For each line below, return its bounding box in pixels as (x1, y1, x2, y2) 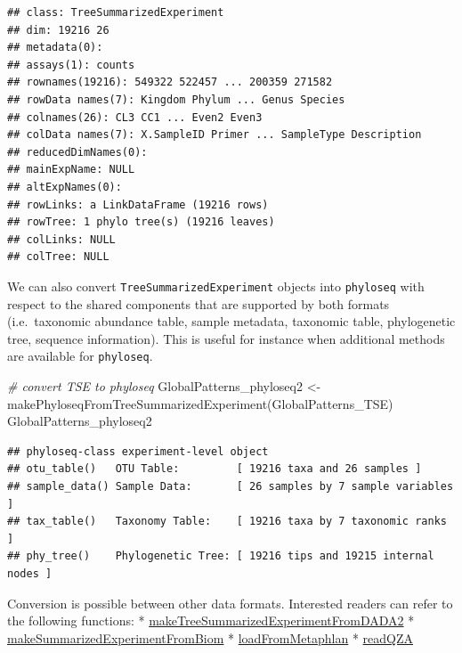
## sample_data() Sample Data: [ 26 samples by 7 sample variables (7, 479, 454, 493)
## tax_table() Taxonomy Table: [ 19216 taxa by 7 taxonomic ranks (7, 515, 447, 528)
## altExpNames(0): (7, 180, 122, 193)
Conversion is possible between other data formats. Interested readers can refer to (7, 593, 453, 612)
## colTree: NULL (7, 250, 109, 264)
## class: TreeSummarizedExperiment (7, 6, 224, 19)
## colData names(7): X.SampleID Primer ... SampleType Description (7, 128, 422, 142)
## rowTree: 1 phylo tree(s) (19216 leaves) (7, 216, 275, 229)
